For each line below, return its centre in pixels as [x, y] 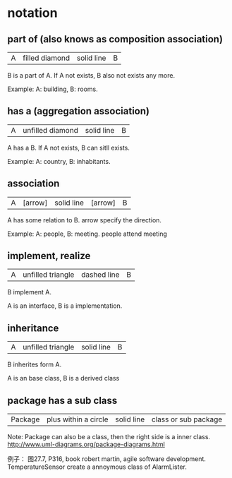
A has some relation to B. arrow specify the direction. [85, 220]
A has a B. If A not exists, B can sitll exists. [69, 148]
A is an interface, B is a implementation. [65, 306]
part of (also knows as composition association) [115, 39]
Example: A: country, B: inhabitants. [59, 161]
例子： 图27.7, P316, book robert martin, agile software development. [107, 459]
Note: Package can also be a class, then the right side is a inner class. [109, 437]
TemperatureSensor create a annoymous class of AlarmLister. [97, 467]
